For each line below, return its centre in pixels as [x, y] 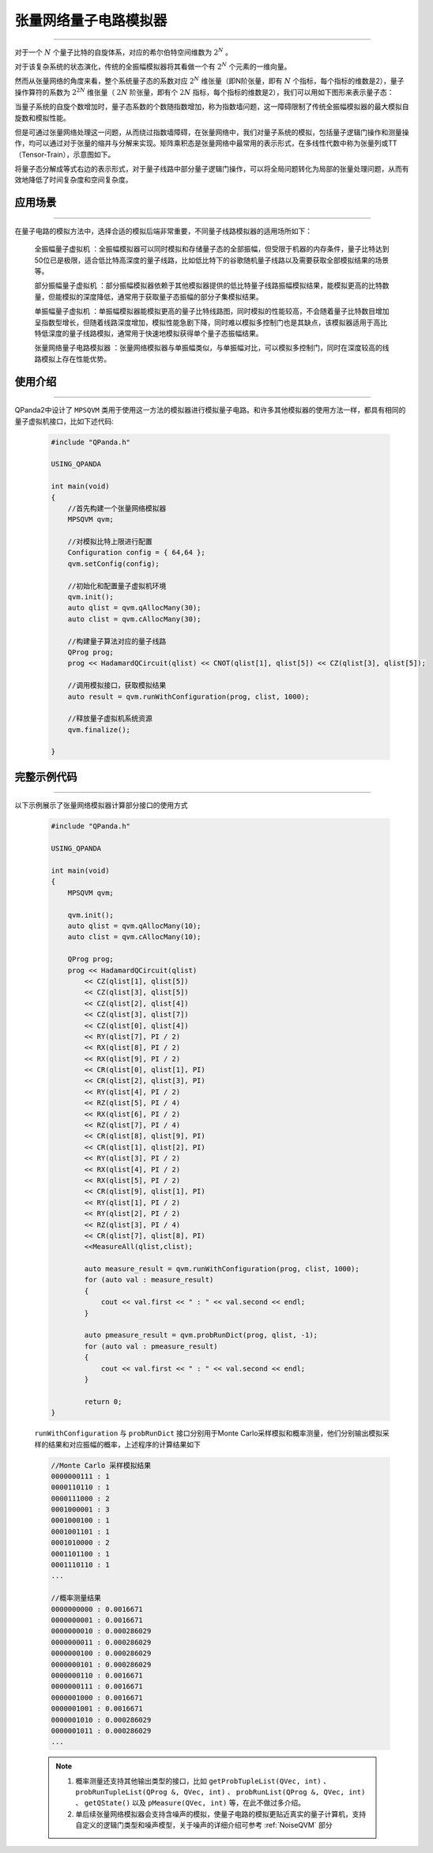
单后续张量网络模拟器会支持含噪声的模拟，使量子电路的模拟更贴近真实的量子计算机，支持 [221, 1813]
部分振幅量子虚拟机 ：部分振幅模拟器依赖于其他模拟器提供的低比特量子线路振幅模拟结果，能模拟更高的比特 [208, 285]
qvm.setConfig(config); [113, 564]
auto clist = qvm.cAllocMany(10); [134, 937]
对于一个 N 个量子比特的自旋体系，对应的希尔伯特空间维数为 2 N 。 [124, 51]
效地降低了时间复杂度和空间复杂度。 [73, 180]
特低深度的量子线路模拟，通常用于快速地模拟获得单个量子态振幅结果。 [149, 333]
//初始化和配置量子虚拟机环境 [117, 586]
